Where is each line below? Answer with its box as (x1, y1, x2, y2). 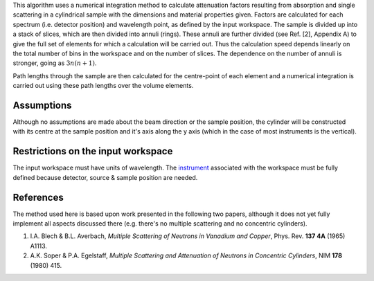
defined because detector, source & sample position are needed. (12, 173, 198, 181)
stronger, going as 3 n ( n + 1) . (12, 59, 97, 67)
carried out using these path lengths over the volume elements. (12, 82, 194, 90)
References (12, 191, 64, 203)
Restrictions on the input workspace (12, 145, 173, 157)
